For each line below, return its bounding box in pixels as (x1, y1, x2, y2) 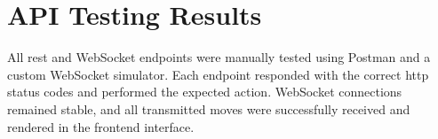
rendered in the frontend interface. (7, 117, 195, 135)
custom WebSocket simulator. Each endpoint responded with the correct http (7, 65, 429, 83)
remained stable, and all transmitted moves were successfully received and (7, 99, 410, 118)
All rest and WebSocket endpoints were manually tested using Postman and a (7, 48, 431, 66)
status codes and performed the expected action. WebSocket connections (7, 82, 402, 101)
